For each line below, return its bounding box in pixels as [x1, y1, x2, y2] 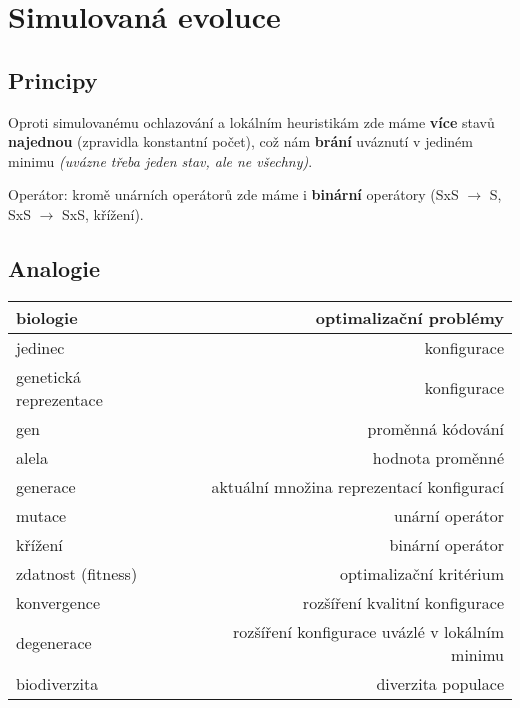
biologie [16, 305, 78, 329]
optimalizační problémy [315, 305, 504, 329]
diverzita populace [376, 671, 504, 695]
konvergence [16, 590, 101, 614]
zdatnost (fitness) [16, 561, 138, 585]
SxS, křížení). [62, 203, 144, 224]
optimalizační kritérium [339, 561, 504, 585]
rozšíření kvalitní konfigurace [302, 590, 504, 614]
